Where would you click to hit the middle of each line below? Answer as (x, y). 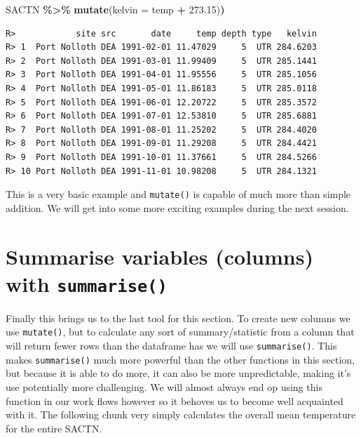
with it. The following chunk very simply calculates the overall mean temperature (181, 414)
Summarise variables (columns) (159, 256)
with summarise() (87, 283)
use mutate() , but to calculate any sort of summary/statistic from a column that (180, 332)
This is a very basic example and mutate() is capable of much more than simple (178, 194)
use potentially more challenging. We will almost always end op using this (164, 386)
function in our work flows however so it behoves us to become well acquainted (175, 400)
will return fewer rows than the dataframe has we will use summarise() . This (171, 346)
